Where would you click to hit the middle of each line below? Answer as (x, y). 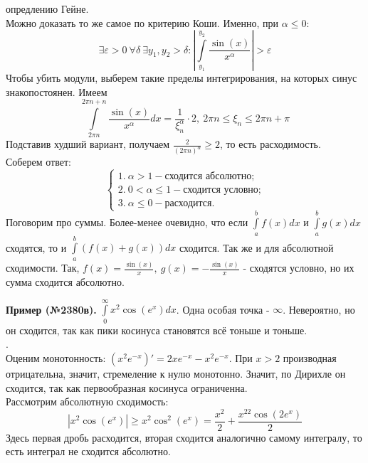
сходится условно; (222, 190)
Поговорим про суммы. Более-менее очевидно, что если (127, 222)
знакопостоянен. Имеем (57, 91)
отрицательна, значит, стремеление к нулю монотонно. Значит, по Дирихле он (176, 373)
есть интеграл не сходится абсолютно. (88, 451)
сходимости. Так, (43, 268)
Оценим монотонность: (56, 357)
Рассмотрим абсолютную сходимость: (87, 401)
